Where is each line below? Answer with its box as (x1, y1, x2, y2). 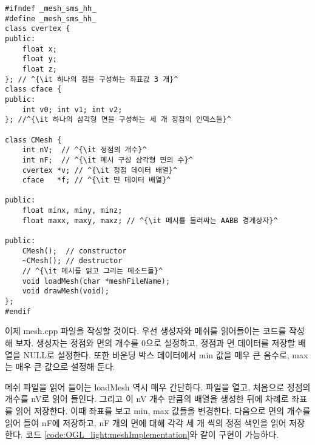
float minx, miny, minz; (22, 206, 123, 215)
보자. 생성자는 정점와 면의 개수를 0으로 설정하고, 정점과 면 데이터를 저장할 (15, 336, 296, 349)
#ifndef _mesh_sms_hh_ (5, 4, 97, 13)
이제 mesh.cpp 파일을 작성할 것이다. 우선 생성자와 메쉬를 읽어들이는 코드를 (5, 324, 286, 337)
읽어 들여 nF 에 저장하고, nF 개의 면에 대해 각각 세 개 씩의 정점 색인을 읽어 (5, 416, 286, 429)
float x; (22, 44, 57, 53)
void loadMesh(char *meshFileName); (22, 276, 171, 286)
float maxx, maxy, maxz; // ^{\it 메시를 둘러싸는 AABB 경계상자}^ (22, 216, 278, 225)
